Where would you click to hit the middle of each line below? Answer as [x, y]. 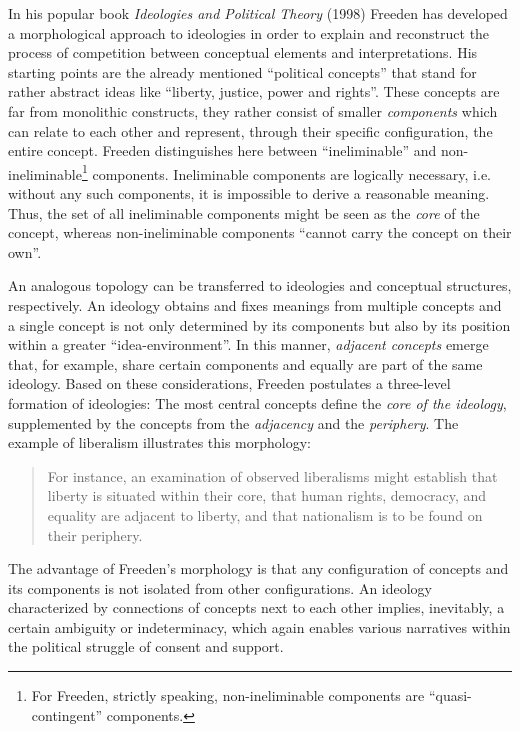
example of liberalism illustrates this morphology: [160, 442]
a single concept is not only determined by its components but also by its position [259, 324]
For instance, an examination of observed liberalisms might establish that [272, 475]
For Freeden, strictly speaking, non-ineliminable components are [228, 695]
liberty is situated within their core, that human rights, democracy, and [267, 495]
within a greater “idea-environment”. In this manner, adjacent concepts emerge [248, 344]
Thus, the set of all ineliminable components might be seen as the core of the [244, 212]
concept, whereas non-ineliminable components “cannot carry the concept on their [260, 232]
